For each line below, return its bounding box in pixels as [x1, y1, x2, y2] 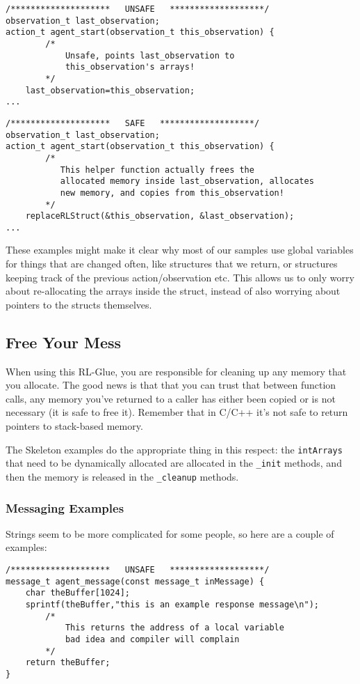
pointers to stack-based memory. [6, 419, 143, 433]
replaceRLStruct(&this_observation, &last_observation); [25, 211, 295, 221]
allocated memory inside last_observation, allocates [60, 176, 314, 187]
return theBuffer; [25, 658, 111, 668]
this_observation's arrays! [65, 62, 195, 72]
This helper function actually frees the [60, 164, 254, 175]
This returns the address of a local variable [65, 623, 284, 633]
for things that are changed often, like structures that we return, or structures [6, 256, 338, 271]
